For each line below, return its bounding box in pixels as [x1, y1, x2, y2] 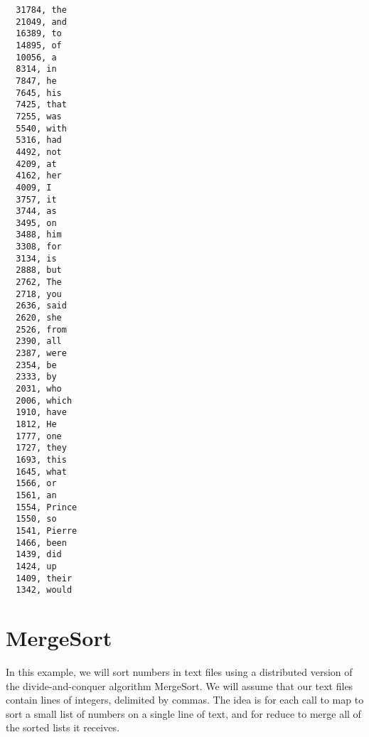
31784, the [16, 5, 67, 15]
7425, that [16, 99, 67, 110]
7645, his [16, 87, 62, 98]
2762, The [16, 277, 62, 288]
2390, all [16, 336, 62, 347]
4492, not [16, 146, 62, 157]
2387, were [16, 348, 67, 359]
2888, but [16, 265, 62, 276]
